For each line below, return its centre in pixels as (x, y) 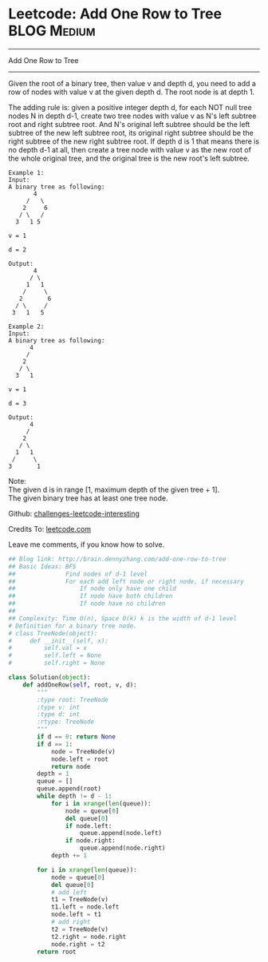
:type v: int (59, 707)
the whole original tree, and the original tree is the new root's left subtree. (129, 158)
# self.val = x (48, 648)
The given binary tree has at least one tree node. (89, 498)
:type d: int (59, 715)
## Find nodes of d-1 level (78, 574)
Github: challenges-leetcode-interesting (74, 513)
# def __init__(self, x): (59, 641)
